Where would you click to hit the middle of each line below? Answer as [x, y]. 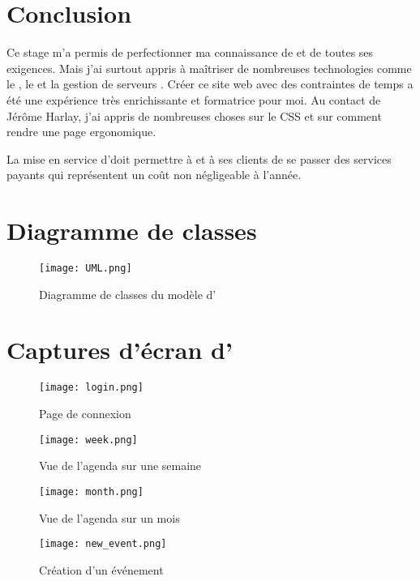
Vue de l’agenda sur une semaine [120, 466]
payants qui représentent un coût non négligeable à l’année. [154, 175]
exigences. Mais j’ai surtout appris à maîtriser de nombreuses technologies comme [209, 68]
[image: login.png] [91, 388]
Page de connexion [85, 414]
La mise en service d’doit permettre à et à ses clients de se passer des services [199, 158]
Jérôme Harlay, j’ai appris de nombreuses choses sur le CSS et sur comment [194, 115]
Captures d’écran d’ [120, 350]
